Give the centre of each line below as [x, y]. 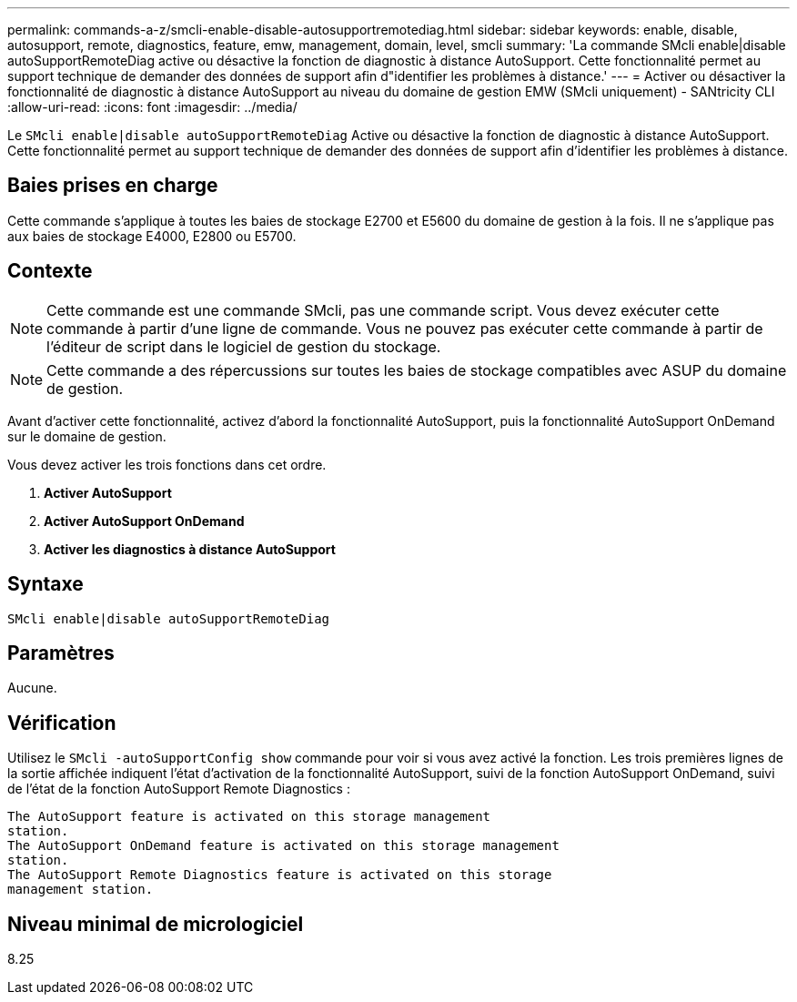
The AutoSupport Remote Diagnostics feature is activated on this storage [280, 875]
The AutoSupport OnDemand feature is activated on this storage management [283, 846]
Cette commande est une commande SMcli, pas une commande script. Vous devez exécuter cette [383, 310]
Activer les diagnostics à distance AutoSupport [190, 549]
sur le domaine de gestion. [87, 436]
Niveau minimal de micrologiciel [156, 924]
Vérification [62, 723]
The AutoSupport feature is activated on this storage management [249, 817]
